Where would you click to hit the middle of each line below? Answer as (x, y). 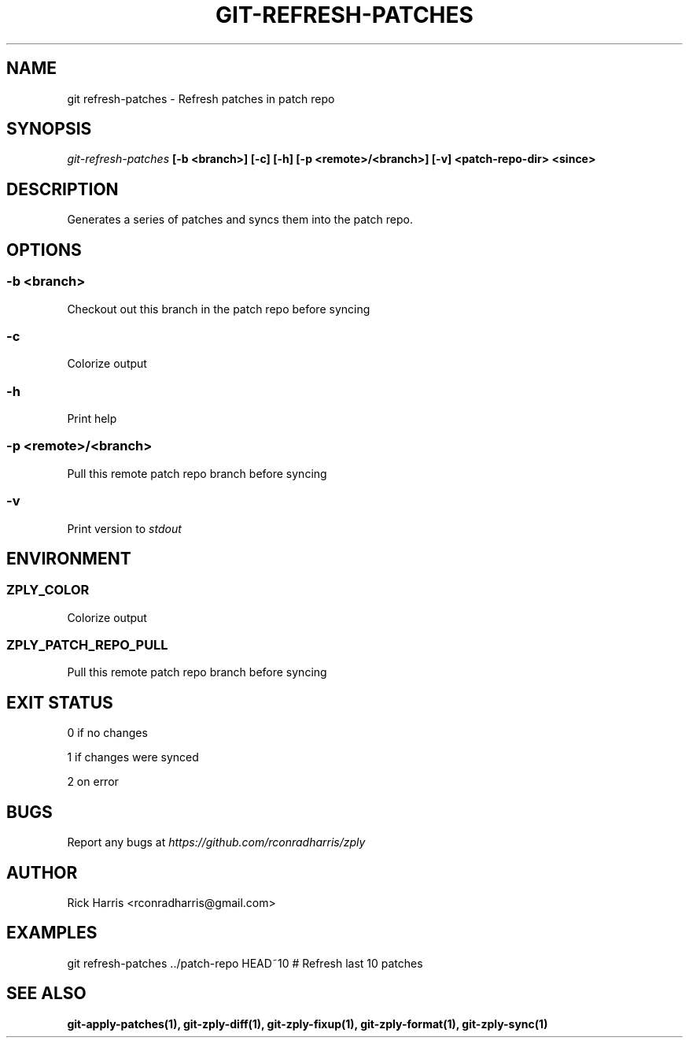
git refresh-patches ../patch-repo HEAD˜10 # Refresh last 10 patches (245, 963)
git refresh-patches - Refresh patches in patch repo (201, 98)
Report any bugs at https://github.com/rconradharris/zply (216, 842)
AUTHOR (42, 872)
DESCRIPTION (63, 189)
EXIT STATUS (60, 702)
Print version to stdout (124, 528)
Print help (92, 418)
